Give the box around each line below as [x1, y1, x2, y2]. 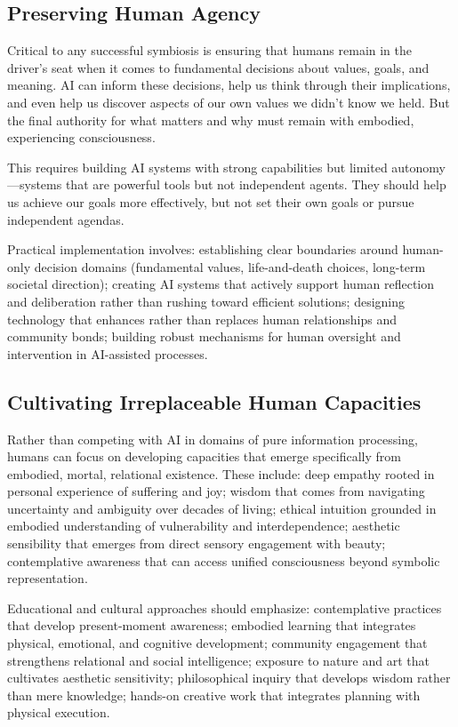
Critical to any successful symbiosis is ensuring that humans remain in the [7, 41, 413, 60]
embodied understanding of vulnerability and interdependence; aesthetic [7, 516, 400, 535]
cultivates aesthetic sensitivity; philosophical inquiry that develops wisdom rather [7, 668, 451, 687]
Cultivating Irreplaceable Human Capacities [7, 387, 422, 415]
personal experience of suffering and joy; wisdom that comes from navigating [7, 482, 425, 500]
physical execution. [7, 703, 110, 722]
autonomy [391, 157, 446, 176]
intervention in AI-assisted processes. [7, 344, 208, 363]
